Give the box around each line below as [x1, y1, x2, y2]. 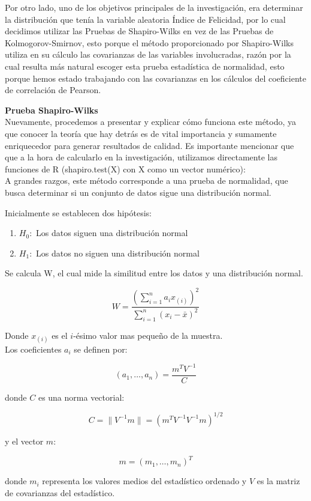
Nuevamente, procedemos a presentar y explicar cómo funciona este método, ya [5, 115, 297, 128]
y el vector [5, 434, 44, 447]
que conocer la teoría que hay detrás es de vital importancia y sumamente [5, 127, 277, 139]
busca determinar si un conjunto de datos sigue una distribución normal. [5, 186, 271, 198]
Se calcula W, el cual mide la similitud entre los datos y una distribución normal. [5, 267, 303, 279]
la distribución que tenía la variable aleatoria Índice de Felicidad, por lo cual [5, 13, 286, 25]
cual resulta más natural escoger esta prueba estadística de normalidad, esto [5, 59, 285, 72]
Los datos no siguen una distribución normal [36, 246, 200, 259]
